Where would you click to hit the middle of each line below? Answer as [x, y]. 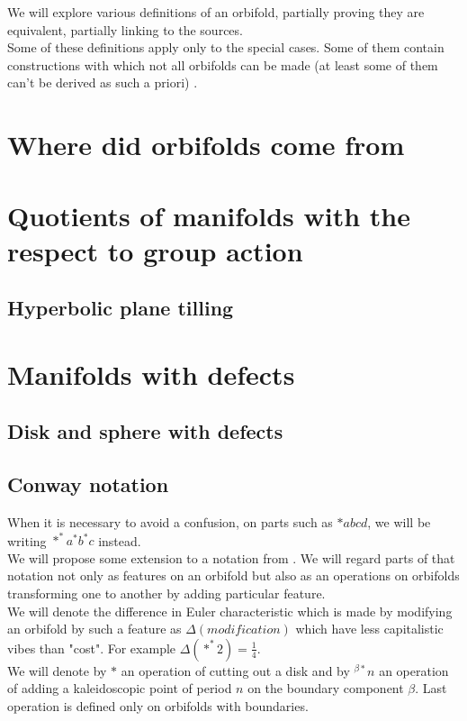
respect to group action [155, 250]
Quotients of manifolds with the [209, 215]
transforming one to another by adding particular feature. [166, 593]
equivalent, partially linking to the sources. [125, 29]
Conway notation [88, 484]
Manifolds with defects [151, 374]
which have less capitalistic [369, 629]
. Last [431, 688]
